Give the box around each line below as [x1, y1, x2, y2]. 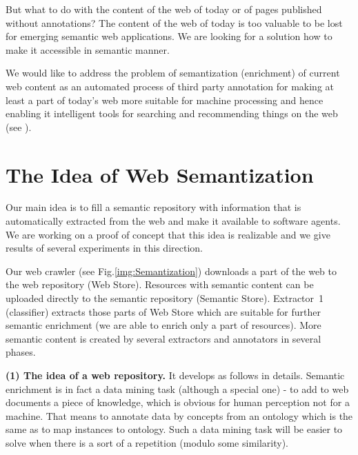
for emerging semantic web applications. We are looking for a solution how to [6, 29, 332, 43]
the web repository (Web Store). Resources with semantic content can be [6, 277, 314, 292]
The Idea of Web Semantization [6, 160, 314, 188]
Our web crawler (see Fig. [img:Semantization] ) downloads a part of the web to [6, 263, 337, 278]
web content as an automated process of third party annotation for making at [6, 79, 335, 93]
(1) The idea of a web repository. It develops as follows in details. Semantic [6, 368, 345, 382]
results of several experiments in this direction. [6, 241, 203, 255]
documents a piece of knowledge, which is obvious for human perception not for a [6, 395, 350, 410]
